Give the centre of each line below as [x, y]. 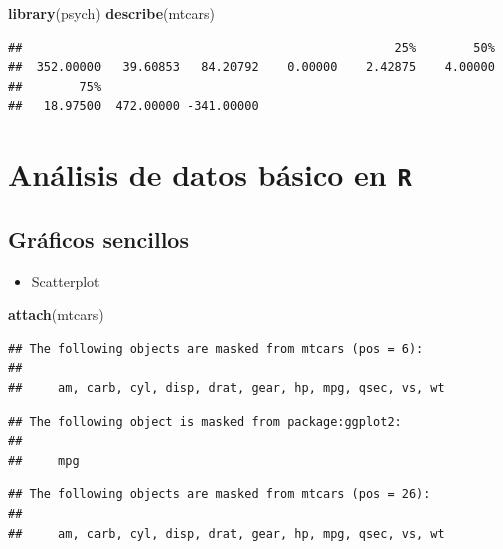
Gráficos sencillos [98, 238]
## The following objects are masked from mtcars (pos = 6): [216, 348]
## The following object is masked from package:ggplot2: [205, 421]
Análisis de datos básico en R [210, 174]
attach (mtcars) [56, 314]
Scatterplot [65, 280]
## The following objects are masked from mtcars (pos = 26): [219, 494]
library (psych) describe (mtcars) [111, 13]
